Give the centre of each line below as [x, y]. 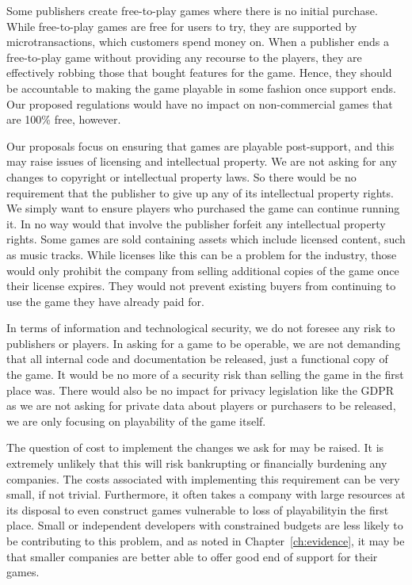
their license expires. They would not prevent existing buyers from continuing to [201, 286]
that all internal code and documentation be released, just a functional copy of [197, 359]
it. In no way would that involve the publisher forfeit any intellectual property [196, 223]
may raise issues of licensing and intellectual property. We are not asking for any [202, 161]
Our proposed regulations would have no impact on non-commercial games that [200, 103]
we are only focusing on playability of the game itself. [136, 421]
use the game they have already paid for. [105, 301]
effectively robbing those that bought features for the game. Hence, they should [199, 73]
